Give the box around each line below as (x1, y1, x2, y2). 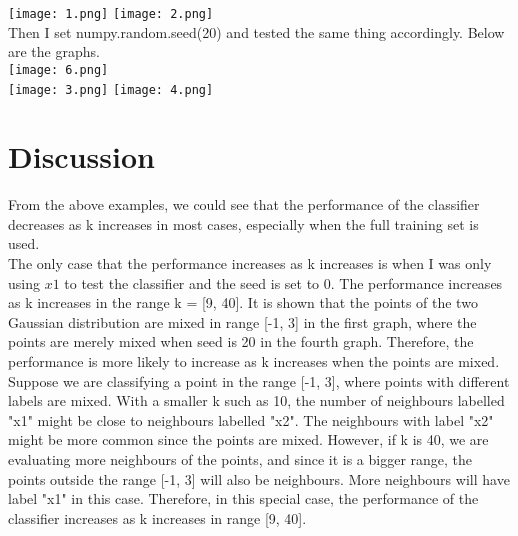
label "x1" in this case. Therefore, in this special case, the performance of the (8, 488, 479, 509)
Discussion (8, 136, 155, 177)
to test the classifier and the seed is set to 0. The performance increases (64, 272, 503, 293)
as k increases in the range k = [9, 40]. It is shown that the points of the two (8, 292, 478, 313)
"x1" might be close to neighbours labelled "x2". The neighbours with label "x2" (8, 409, 494, 430)
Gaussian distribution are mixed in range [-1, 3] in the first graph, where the (8, 311, 477, 332)
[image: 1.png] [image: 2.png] (8, 7, 214, 21)
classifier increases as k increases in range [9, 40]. (8, 507, 307, 528)
